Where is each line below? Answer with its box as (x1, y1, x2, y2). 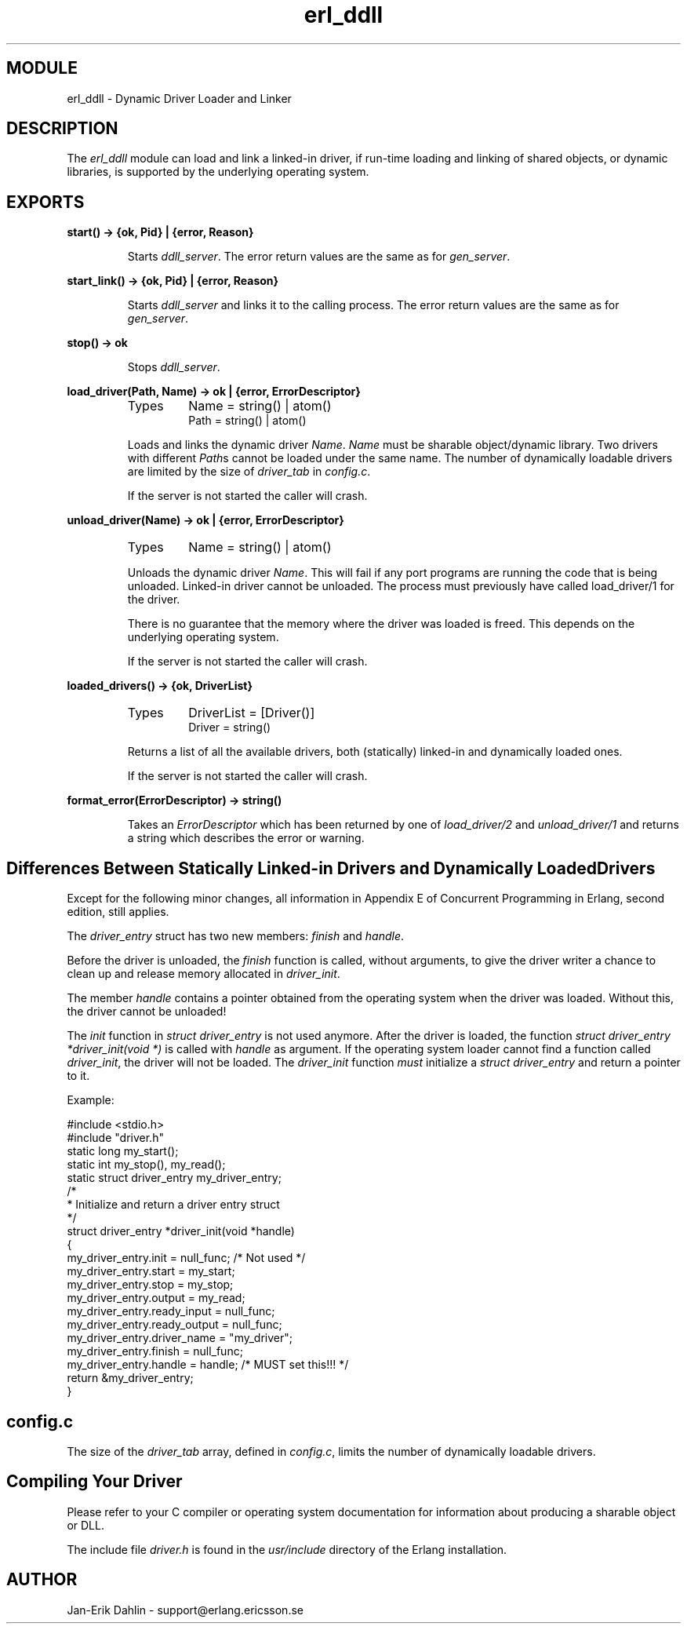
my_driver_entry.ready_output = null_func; (67, 1318, 282, 1332)
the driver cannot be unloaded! (67, 1005, 227, 1019)
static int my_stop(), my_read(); (67, 1158, 226, 1172)
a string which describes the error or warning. (127, 831, 365, 845)
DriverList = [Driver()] (188, 705, 315, 721)
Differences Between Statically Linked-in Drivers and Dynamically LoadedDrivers (6, 858, 656, 878)
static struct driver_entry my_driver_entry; (67, 1171, 282, 1185)
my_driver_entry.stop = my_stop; (67, 1278, 234, 1292)
